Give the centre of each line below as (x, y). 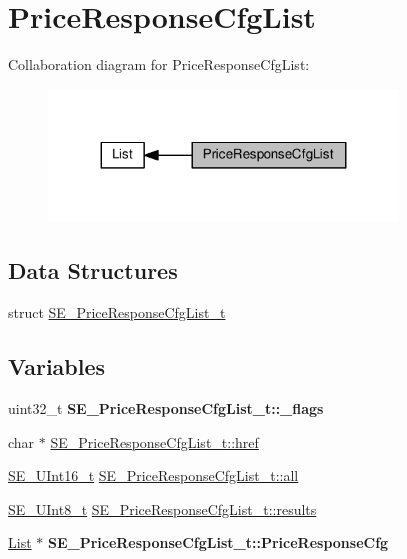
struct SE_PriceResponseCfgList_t (117, 312)
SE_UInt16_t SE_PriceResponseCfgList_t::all (153, 475)
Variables (57, 366)
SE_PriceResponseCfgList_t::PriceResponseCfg (218, 542)
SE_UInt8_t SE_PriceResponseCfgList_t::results (162, 508)
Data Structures (93, 270)
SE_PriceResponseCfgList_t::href (154, 441)
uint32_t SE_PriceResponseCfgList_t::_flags (166, 408)
